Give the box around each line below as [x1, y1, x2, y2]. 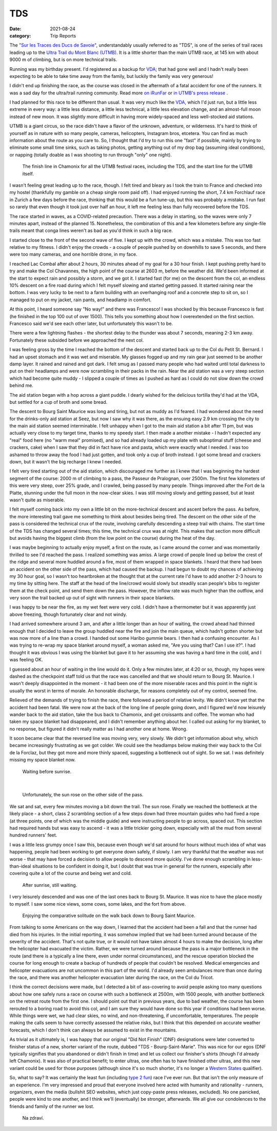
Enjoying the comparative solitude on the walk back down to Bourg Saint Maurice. [22, 912, 195, 919]
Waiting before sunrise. [22, 768, 72, 774]
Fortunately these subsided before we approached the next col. [9, 337, 144, 343]
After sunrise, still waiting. [22, 882, 77, 888]
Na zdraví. [22, 1115, 44, 1121]
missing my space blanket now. [9, 757, 76, 763]
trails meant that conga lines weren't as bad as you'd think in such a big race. [9, 227, 173, 233]
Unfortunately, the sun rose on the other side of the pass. [22, 792, 144, 798]
